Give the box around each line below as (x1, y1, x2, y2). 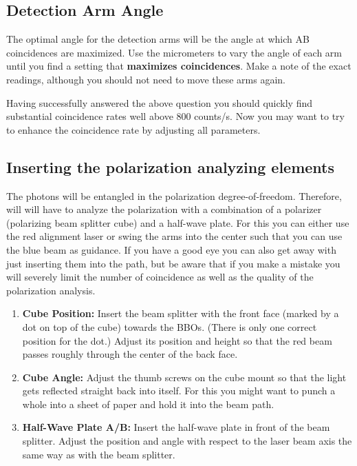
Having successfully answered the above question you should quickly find (6, 95, 313, 110)
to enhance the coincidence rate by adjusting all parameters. (6, 122, 261, 136)
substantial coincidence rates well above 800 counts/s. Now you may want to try (6, 109, 345, 123)
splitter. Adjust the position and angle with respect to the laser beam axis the (22, 434, 352, 448)
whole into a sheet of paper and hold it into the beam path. (22, 396, 274, 411)
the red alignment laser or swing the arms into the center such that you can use (6, 229, 343, 243)
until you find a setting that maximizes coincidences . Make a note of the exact (6, 59, 351, 73)
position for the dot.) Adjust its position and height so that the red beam (22, 333, 332, 347)
